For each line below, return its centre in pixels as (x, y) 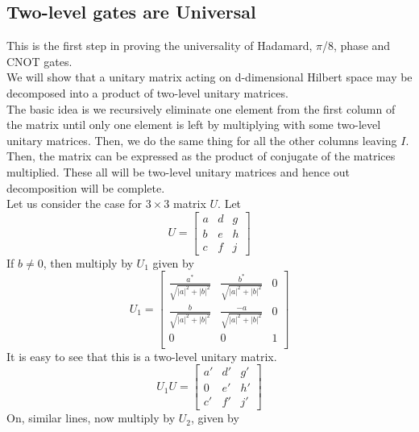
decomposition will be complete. (86, 187)
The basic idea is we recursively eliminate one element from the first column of (201, 108)
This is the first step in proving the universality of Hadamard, (160, 46)
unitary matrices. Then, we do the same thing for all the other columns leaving (202, 140)
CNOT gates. (39, 61)
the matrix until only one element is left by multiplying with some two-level (194, 125)
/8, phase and (357, 46)
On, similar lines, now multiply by (91, 418)
